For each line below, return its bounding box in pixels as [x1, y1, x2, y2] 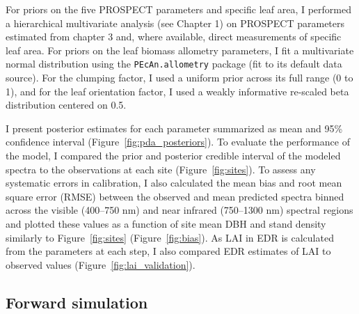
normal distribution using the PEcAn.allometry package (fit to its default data [6, 56, 342, 71]
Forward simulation [6, 291, 148, 313]
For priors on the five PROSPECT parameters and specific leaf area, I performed [6, 2, 351, 16]
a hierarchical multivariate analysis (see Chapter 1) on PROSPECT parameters [6, 15, 345, 30]
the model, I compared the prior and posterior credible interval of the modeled [6, 148, 341, 162]
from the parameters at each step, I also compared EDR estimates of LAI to [6, 244, 331, 258]
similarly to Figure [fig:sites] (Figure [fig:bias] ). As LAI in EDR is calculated [6, 230, 334, 244]
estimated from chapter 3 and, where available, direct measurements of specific [6, 29, 342, 44]
